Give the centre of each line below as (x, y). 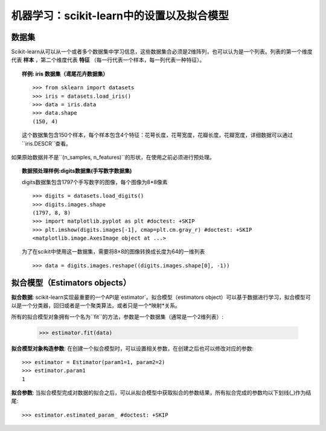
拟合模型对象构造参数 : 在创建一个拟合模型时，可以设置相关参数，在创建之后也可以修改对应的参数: (133, 348)
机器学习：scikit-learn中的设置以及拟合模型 (120, 16)
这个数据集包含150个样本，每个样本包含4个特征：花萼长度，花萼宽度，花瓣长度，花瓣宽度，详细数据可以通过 (157, 135)
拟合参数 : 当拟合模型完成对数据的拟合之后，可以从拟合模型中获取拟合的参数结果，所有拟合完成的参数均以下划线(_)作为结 (161, 393)
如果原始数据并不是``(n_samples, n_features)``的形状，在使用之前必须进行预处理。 (113, 157)
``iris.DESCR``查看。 (47, 143)
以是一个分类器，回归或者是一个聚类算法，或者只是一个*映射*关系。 (96, 305)
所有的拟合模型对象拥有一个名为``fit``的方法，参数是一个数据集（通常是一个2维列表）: (117, 316)
